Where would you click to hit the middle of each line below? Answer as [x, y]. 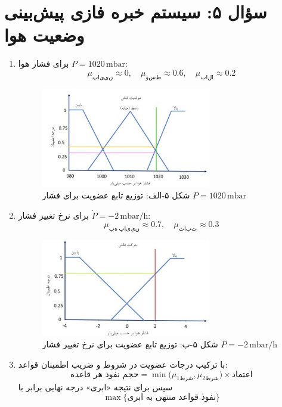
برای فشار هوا [44, 63]
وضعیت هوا [44, 35]
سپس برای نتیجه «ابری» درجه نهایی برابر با [95, 387]
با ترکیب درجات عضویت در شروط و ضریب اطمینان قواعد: [123, 364]
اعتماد [242, 375]
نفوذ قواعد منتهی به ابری [172, 398]
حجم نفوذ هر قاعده [105, 375]
